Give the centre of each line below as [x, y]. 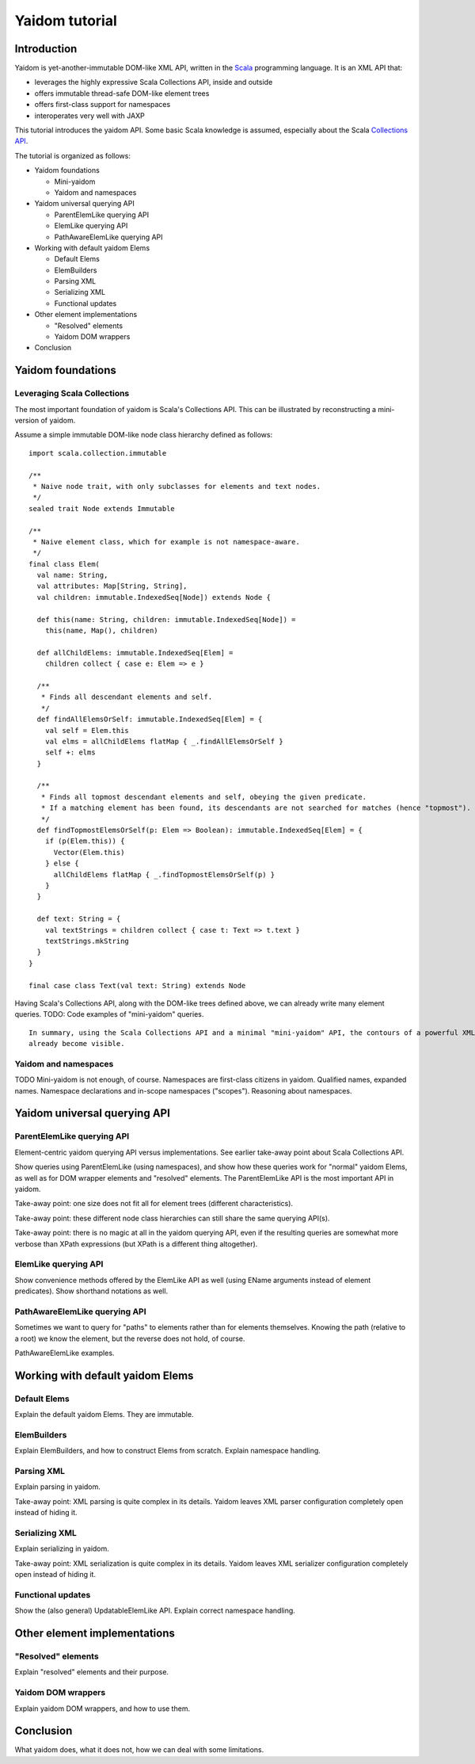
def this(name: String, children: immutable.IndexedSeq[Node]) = [166, 619]
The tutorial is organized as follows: [72, 155]
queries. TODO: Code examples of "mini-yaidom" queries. [109, 1014]
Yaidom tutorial [66, 21]
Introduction [46, 49]
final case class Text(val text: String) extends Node [137, 985]
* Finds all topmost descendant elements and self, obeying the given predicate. [204, 797]
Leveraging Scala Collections [72, 394]
